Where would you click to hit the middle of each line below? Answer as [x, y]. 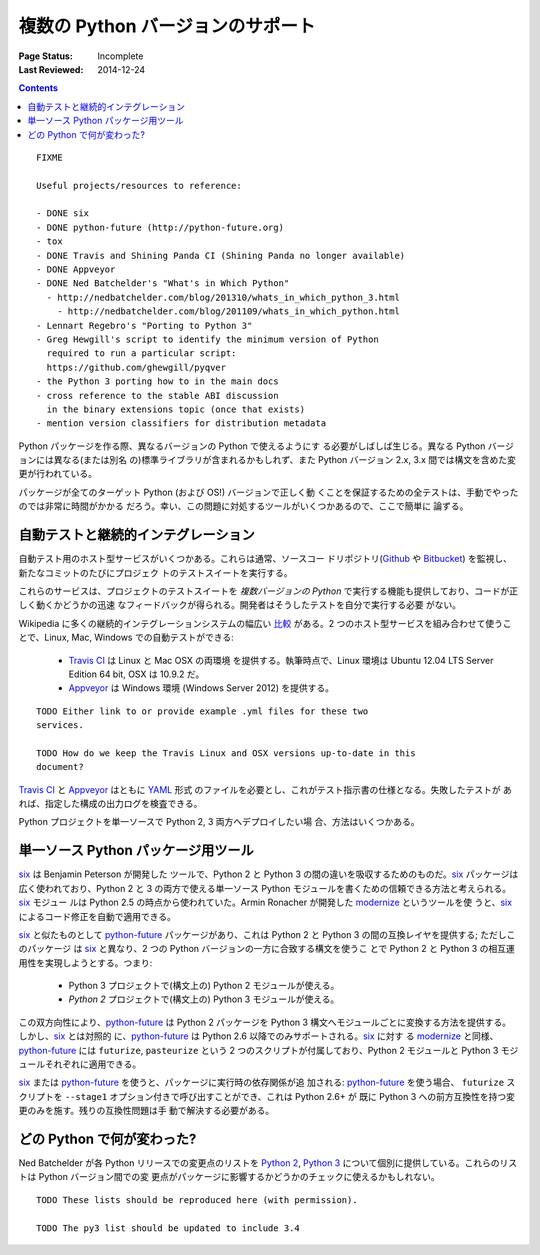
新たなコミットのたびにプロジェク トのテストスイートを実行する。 [155, 572]
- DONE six [63, 213]
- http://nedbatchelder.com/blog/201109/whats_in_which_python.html [228, 311]
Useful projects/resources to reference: [139, 185]
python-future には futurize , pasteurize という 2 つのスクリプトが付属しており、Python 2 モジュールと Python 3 [258, 1050]
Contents [38, 88]
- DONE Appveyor [76, 269]
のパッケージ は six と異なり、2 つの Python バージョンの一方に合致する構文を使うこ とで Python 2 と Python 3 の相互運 [266, 949]
